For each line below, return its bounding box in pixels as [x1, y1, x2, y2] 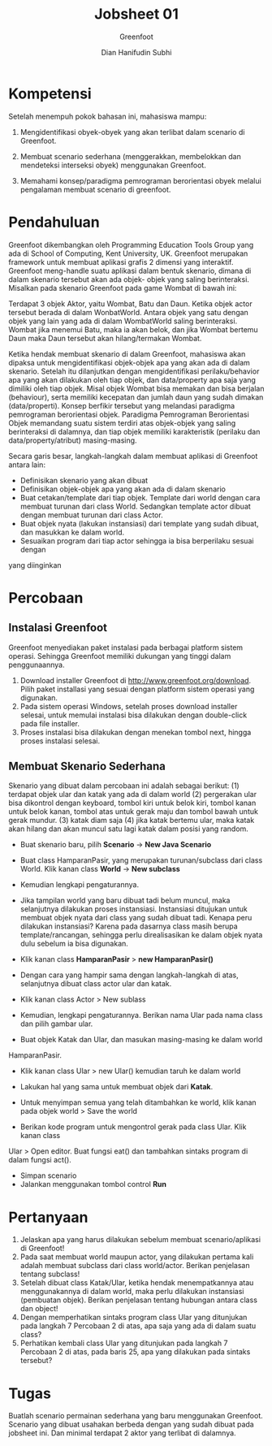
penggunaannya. [8, 660, 65, 669]
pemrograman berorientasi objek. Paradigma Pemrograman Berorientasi [8, 409, 249, 419]
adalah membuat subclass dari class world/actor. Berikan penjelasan [19, 1261, 250, 1271]
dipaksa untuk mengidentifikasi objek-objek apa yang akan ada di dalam [8, 357, 250, 367]
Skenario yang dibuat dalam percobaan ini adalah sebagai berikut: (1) [8, 781, 240, 790]
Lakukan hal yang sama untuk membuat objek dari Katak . [19, 1082, 214, 1092]
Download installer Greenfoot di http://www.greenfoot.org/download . [19, 675, 252, 685]
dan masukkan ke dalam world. [19, 527, 125, 537]
